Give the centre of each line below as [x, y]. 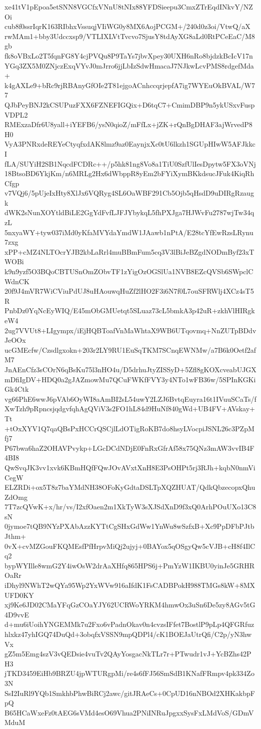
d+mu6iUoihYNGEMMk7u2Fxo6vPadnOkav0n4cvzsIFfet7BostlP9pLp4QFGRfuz [129, 624]
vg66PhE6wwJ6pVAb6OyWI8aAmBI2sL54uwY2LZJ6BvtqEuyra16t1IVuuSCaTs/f [130, 399]
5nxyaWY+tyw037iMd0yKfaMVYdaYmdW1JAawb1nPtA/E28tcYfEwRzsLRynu [129, 232]
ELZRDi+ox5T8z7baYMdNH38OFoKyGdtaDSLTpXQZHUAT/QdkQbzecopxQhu [130, 487]
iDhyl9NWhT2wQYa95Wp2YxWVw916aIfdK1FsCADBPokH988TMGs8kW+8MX [130, 585]
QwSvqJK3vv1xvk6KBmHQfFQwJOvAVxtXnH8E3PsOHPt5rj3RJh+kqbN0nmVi [130, 467]
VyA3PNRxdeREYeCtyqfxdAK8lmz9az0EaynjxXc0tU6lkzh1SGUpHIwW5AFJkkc [130, 144]
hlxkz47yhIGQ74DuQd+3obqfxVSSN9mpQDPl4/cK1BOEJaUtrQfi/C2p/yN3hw [128, 634]
